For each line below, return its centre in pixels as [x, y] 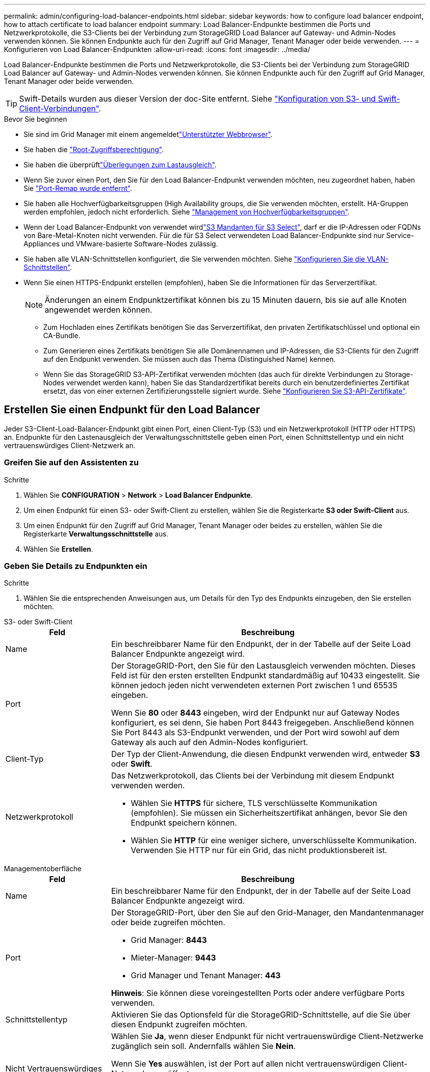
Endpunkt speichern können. [184, 823]
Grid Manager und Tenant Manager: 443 [206, 976]
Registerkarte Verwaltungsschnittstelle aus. [96, 534]
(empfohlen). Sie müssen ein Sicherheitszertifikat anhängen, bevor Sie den [269, 813]
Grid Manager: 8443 [169, 940]
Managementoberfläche [43, 869]
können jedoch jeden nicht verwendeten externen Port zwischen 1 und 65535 [254, 685]
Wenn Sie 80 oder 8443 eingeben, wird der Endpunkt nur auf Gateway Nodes [255, 713]
